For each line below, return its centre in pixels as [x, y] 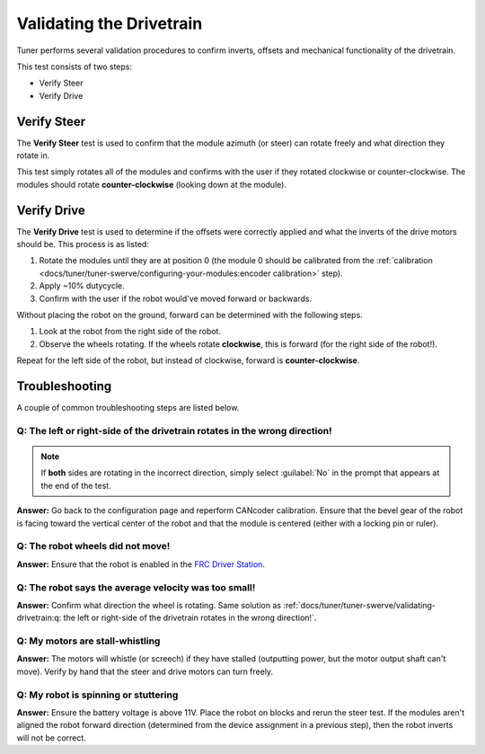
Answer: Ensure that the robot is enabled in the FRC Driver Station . [141, 564]
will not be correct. [52, 738]
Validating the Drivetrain [110, 23]
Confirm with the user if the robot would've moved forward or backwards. [176, 298]
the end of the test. [76, 485]
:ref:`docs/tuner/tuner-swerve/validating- [359, 605]
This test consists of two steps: [74, 67]
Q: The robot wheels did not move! [93, 546]
